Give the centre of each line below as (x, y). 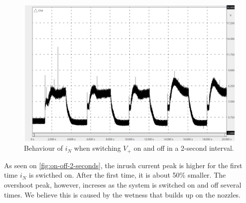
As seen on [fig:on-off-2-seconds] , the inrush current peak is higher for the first (123, 165)
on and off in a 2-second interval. (184, 148)
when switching (97, 148)
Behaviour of (44, 148)
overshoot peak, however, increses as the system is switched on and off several (123, 185)
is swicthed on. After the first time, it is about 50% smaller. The (127, 175)
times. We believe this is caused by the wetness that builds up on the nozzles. (123, 194)
